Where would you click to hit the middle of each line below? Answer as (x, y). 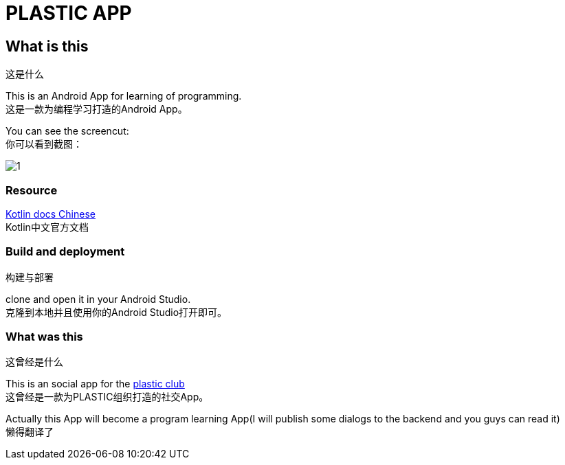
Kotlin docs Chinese (51, 214)
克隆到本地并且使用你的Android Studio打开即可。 (117, 312)
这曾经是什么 (34, 362)
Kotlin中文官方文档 (47, 227)
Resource (32, 190)
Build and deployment (65, 252)
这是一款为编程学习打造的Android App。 (97, 109)
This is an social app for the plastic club (95, 384)
